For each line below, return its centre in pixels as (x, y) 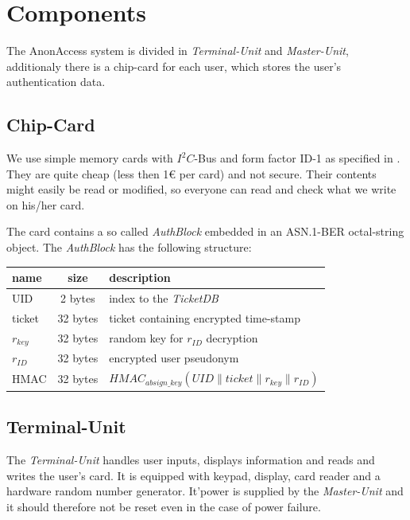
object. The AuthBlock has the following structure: (129, 247)
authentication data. (56, 82)
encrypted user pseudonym (174, 358)
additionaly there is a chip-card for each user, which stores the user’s (174, 66)
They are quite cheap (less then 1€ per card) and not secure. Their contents (191, 173)
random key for (146, 338)
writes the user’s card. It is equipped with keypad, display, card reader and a (193, 475)
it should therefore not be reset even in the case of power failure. (164, 506)
